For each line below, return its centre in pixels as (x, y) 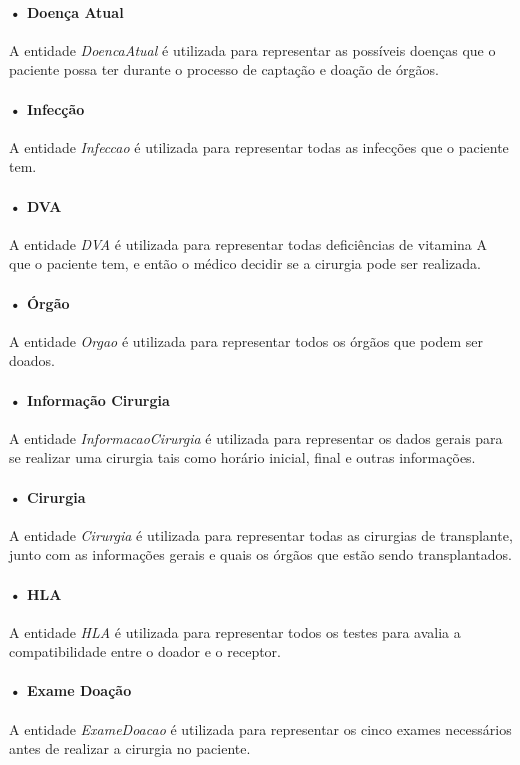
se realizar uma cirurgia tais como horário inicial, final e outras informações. (242, 457)
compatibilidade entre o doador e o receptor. (145, 651)
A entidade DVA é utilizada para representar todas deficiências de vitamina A (248, 243)
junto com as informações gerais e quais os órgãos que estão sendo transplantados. (260, 554)
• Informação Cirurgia (89, 399)
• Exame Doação (70, 690)
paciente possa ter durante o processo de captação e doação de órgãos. (224, 69)
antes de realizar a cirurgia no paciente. (130, 748)
